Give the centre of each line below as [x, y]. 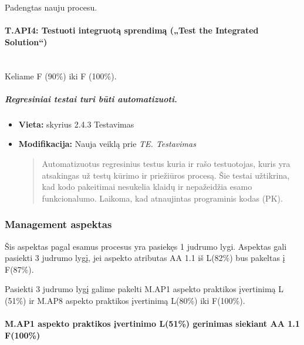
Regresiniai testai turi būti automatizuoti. [91, 98]
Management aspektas [58, 224]
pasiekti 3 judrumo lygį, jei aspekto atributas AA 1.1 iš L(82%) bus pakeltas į [145, 258]
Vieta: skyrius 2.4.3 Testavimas [76, 124]
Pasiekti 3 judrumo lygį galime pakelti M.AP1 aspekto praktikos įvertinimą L [144, 289]
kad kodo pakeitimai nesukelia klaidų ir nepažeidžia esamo [147, 187]
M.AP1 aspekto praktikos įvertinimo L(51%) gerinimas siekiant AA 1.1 [152, 324]
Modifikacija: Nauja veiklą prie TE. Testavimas [107, 144]
